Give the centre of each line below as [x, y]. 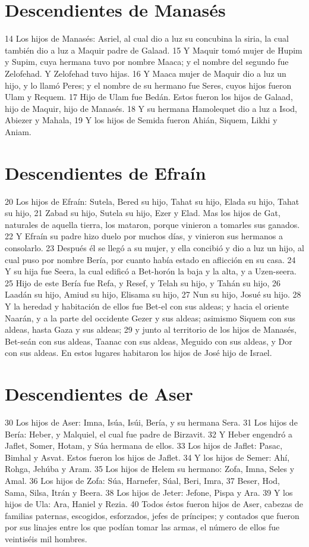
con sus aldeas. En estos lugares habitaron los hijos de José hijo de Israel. [138, 353]
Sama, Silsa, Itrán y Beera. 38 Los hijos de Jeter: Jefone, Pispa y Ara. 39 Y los [149, 492]
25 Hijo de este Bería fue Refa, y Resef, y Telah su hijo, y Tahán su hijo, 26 [143, 282]
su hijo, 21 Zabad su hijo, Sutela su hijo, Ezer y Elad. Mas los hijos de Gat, [143, 213]
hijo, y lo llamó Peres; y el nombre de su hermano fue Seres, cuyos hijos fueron [148, 85]
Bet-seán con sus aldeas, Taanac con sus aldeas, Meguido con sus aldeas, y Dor [149, 341]
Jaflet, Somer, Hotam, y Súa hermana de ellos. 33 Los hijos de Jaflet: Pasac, [144, 446]
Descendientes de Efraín [105, 172]
